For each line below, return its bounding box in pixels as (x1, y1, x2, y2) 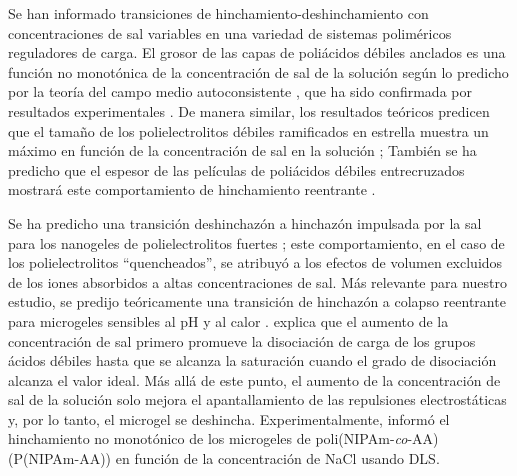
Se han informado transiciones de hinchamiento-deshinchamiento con (8, 3, 429, 23)
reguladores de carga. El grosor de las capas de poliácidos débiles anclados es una (8, 42, 506, 63)
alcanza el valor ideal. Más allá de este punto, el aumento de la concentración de (8, 369, 501, 390)
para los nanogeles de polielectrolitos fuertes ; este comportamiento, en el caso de (8, 232, 505, 253)
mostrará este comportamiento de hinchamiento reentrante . (8, 179, 376, 200)
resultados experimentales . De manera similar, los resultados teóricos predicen (8, 100, 490, 121)
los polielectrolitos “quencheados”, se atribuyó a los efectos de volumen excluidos (8, 252, 503, 273)
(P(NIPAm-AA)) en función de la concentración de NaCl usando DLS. (8, 448, 440, 469)
